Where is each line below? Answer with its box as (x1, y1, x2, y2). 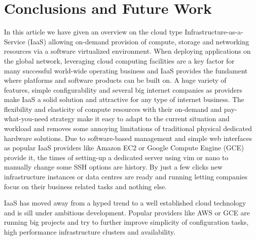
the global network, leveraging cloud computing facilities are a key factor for (4, 55, 235, 66)
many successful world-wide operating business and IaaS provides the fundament (4, 65, 248, 75)
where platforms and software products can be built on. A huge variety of (4, 75, 226, 85)
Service (4, 36, 26, 46)
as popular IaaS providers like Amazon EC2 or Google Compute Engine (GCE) (4, 142, 244, 153)
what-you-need (4, 113, 48, 124)
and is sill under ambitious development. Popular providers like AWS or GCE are (4, 207, 250, 217)
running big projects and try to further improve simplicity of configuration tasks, (4, 217, 249, 227)
